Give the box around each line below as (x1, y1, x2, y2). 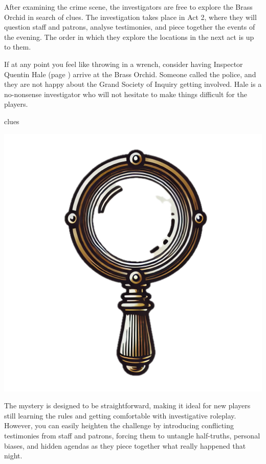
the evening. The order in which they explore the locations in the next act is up (4, 31, 254, 42)
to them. (4, 41, 31, 52)
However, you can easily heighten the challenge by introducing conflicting (4, 420, 234, 431)
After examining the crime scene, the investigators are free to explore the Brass (4, 2, 253, 12)
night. (4, 450, 23, 461)
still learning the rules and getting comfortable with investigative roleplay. (4, 410, 236, 421)
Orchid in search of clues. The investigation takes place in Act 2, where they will (4, 11, 257, 22)
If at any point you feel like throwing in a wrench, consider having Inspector (4, 58, 243, 69)
